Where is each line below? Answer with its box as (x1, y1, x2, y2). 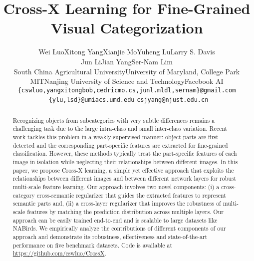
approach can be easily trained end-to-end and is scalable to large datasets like (12, 216, 218, 224)
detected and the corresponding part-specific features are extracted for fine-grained (12, 141, 228, 149)
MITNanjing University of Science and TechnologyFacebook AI (30, 76, 224, 86)
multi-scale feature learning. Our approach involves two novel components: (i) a (12, 183, 220, 191)
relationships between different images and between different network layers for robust (12, 174, 237, 183)
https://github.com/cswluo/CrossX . (12, 249, 106, 258)
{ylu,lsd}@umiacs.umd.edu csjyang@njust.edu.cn (48, 96, 209, 104)
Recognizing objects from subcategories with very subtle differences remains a (12, 116, 215, 124)
